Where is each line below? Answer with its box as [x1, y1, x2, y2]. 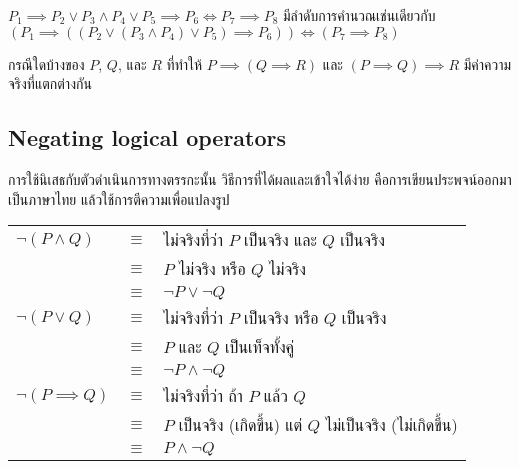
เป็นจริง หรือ [243, 306, 319, 330]
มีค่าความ [463, 53, 512, 74]
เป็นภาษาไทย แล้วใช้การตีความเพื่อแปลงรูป [8, 188, 230, 209]
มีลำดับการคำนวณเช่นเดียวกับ [283, 5, 436, 25]
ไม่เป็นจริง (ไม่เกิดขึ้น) [325, 413, 458, 437]
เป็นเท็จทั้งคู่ [225, 335, 295, 359]
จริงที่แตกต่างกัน [8, 73, 92, 94]
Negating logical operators [8, 122, 287, 153]
